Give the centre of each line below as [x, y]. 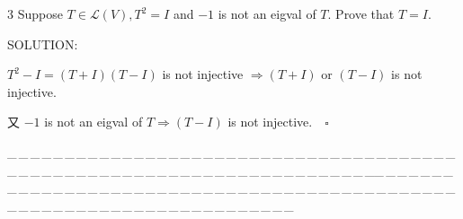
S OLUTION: [43, 44]
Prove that [365, 13]
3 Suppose [35, 13]
